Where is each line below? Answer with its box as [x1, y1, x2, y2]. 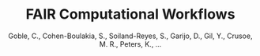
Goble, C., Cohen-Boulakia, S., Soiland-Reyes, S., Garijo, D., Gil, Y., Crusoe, [8, 31, 253, 40]
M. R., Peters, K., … [99, 39, 162, 48]
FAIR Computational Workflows [25, 5, 236, 23]
